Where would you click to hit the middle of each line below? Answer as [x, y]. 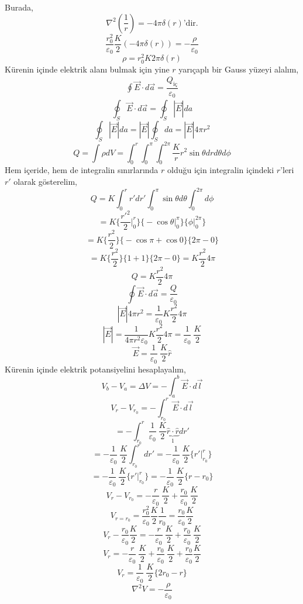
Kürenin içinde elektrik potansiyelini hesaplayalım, [95, 369]
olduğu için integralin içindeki [221, 170]
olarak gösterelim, [46, 181]
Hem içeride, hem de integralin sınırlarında [82, 170]
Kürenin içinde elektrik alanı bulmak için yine [87, 69]
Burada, [19, 7]
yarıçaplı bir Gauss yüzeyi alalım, [239, 69]
